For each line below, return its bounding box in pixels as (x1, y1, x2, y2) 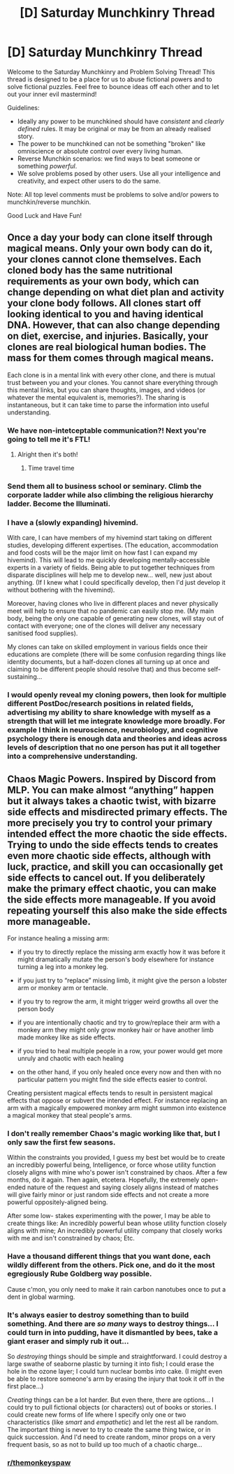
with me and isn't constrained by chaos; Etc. (7, 1234, 135, 1243)
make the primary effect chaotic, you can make (7, 882, 217, 895)
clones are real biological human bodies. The (7, 342, 207, 353)
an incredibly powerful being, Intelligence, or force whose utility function (7, 1161, 217, 1169)
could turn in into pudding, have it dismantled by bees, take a (7, 1327, 219, 1337)
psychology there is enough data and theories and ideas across (7, 734, 228, 744)
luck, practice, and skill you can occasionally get (7, 860, 224, 872)
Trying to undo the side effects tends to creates (7, 839, 219, 851)
